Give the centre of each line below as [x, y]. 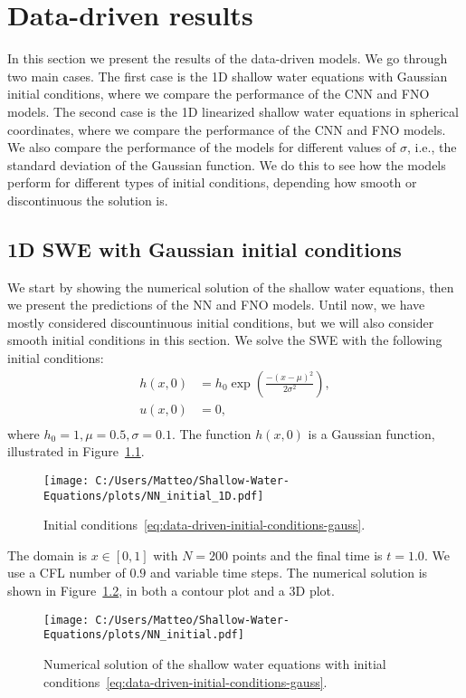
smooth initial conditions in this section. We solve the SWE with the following [225, 340]
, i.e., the [432, 147]
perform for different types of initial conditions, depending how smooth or [212, 182]
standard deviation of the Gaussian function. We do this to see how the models [227, 164]
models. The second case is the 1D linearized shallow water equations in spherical [233, 111]
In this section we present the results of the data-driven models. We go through [228, 58]
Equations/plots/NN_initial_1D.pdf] [154, 496]
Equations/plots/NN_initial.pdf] [144, 635]
